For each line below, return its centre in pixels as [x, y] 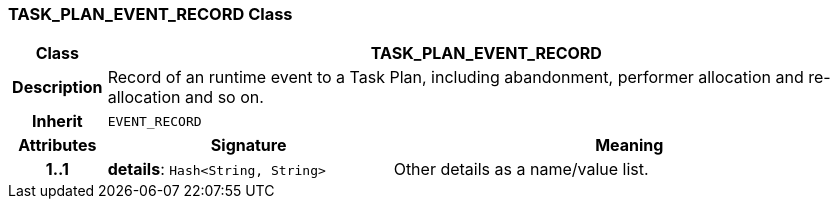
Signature [248, 145]
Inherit [57, 121]
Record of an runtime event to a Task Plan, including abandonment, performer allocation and [455, 77]
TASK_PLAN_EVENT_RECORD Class [150, 14]
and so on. [224, 97]
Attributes [57, 145]
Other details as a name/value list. [521, 169]
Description [57, 87]
